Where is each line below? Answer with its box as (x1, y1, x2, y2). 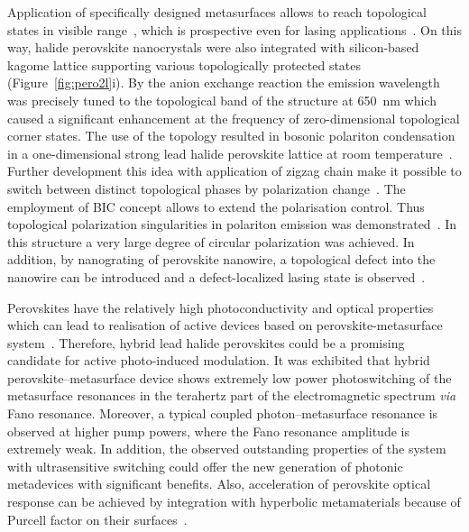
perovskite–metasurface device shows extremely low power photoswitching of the (7, 368, 452, 387)
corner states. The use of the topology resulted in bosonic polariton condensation (7, 126, 455, 145)
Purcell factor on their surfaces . (7, 509, 188, 528)
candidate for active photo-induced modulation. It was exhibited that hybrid (7, 351, 430, 370)
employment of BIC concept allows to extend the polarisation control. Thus (7, 197, 425, 216)
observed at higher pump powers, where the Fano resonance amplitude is (7, 421, 409, 440)
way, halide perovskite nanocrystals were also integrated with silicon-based (7, 38, 419, 57)
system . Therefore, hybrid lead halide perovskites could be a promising (7, 333, 405, 352)
